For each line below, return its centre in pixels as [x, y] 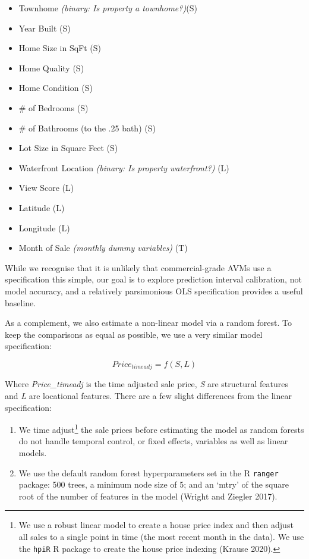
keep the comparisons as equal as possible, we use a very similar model [134, 334]
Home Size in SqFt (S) [60, 48]
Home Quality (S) [51, 67]
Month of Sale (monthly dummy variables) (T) [103, 248]
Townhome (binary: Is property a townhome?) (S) [108, 8]
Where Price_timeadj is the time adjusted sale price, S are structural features [146, 384]
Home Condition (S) [56, 88]
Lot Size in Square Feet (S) [68, 148]
